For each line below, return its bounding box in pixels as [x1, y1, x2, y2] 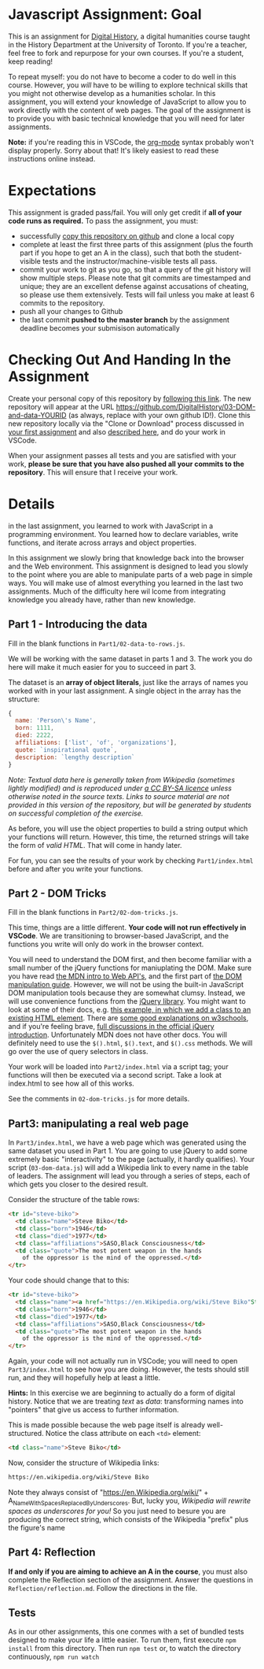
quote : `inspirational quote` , [15, 746, 118, 753]
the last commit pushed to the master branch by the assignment [19, 315, 230, 324]
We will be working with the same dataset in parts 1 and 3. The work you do [8, 653, 253, 663]
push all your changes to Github [19, 306, 123, 316]
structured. [8, 1429, 45, 1438]
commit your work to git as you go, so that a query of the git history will [19, 265, 251, 274]
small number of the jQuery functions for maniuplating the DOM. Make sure [8, 963, 252, 973]
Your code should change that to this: [8, 1275, 130, 1285]
